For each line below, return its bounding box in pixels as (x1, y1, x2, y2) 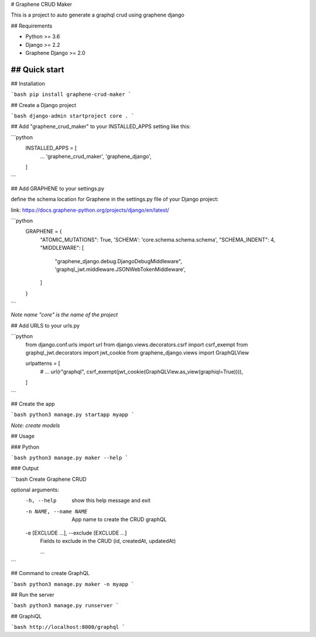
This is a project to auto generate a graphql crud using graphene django (11, 12, 184, 19)
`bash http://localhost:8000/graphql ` (11, 624, 125, 631)
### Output (11, 465, 39, 472)
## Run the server (11, 591, 55, 598)
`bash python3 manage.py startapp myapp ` (11, 411, 135, 418)
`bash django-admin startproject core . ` (11, 113, 135, 119)
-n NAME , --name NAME (25, 508, 88, 515)
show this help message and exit (71, 497, 150, 504)
